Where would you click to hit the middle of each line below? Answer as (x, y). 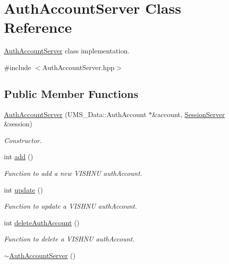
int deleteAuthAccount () (42, 222)
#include (18, 67)
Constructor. (23, 140)
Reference (38, 27)
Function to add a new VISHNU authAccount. (73, 173)
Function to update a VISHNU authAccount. (71, 206)
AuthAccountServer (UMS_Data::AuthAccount (75, 114)
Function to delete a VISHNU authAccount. (69, 239)
